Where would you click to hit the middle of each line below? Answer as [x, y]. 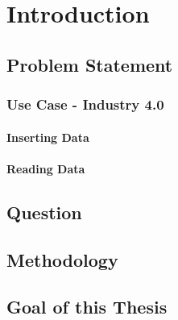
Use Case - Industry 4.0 [85, 104]
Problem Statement [90, 64]
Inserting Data [48, 137]
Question [44, 212]
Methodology [62, 259]
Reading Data [46, 168]
